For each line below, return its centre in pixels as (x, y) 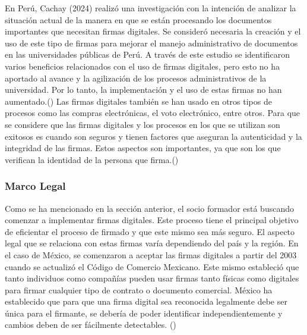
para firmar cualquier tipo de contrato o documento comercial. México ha (139, 289)
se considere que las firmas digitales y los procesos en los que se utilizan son (143, 124)
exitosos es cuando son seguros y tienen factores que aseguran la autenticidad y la (153, 136)
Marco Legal (35, 186)
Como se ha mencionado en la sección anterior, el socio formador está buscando (149, 208)
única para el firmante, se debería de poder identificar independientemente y (144, 313)
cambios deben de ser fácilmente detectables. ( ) (91, 325)
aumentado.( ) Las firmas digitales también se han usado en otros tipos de (138, 101)
